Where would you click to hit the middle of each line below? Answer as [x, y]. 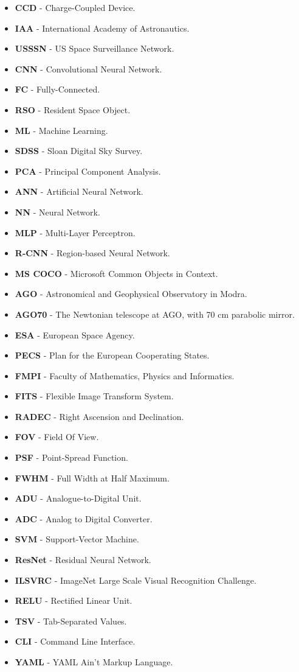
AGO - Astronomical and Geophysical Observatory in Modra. [131, 294]
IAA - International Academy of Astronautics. [102, 28]
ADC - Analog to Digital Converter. [84, 518]
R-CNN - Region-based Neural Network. [92, 253]
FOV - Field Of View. [57, 437]
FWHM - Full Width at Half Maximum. [92, 478]
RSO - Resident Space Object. [73, 109]
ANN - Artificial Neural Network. [79, 191]
